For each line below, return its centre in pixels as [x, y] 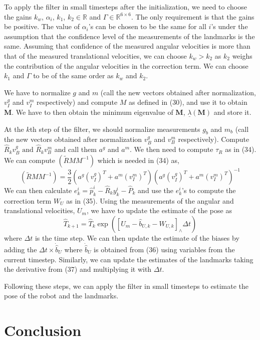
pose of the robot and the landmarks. [61, 296]
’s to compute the [209, 190]
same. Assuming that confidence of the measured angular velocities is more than [127, 46]
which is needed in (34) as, [138, 160]
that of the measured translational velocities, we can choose [95, 55]
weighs [242, 55]
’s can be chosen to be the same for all [147, 26]
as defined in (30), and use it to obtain [188, 102]
